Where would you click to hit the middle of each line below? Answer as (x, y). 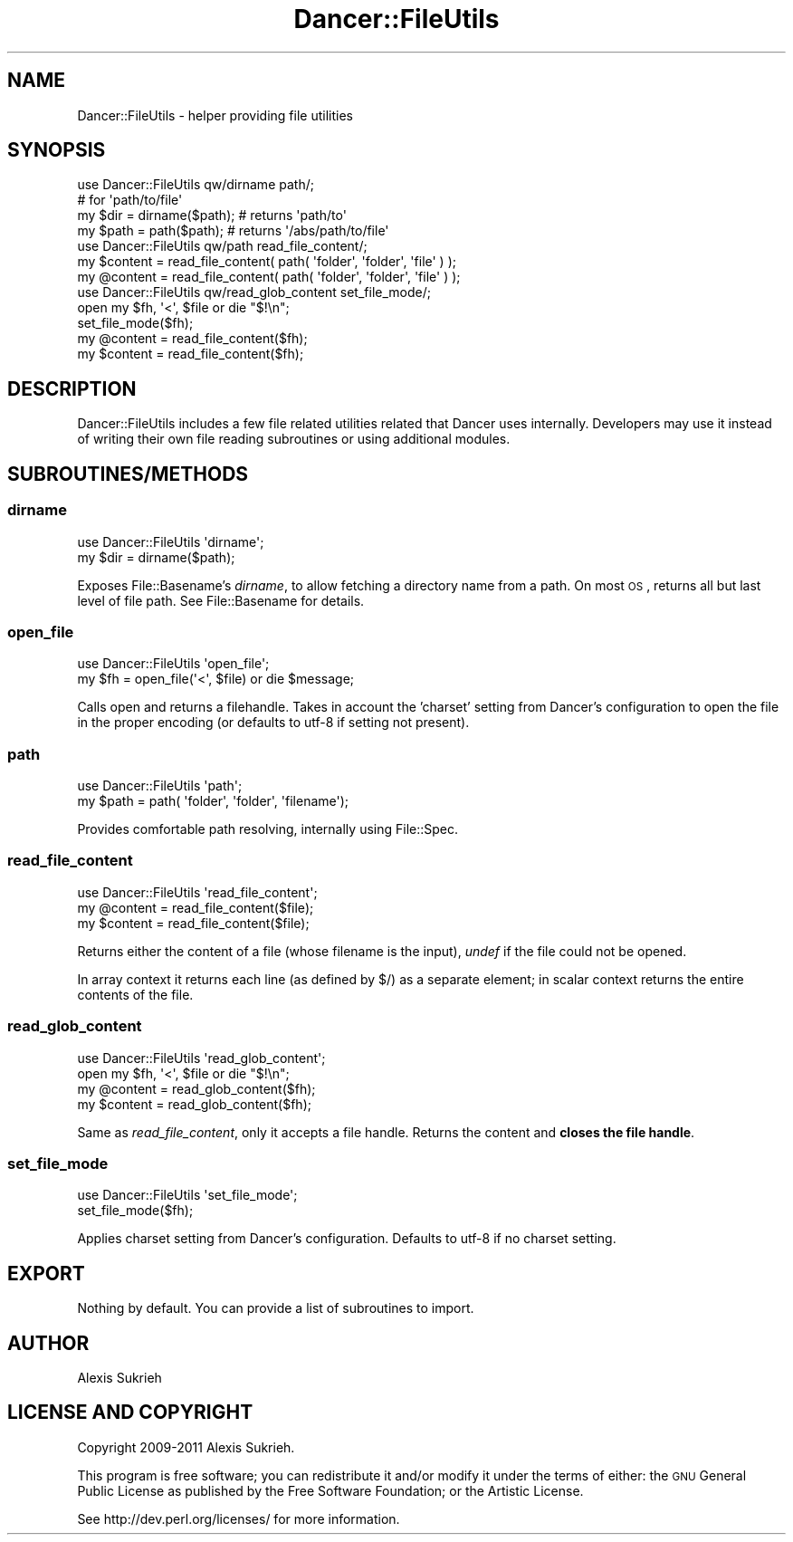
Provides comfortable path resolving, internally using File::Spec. (268, 829)
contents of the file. (135, 994)
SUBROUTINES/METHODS (128, 474)
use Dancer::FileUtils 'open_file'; (173, 664)
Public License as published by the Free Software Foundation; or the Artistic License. (330, 1490)
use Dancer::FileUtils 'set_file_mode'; (187, 1195)
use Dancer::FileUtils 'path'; (160, 785)
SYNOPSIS (57, 150)
